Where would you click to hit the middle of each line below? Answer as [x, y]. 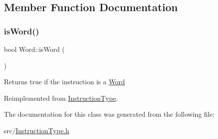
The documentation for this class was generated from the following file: [109, 114]
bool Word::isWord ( [34, 49]
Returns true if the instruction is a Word [64, 82]
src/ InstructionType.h [37, 130]
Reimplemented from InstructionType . [61, 98]
